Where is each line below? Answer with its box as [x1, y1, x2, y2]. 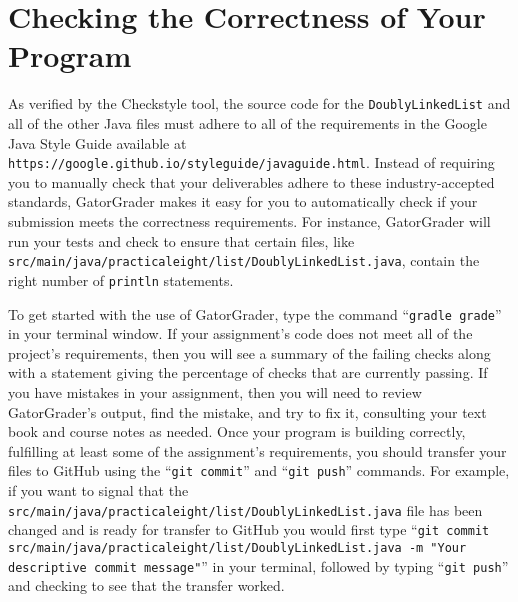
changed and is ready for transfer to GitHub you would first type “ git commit [8, 519, 490, 540]
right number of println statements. [8, 269, 234, 290]
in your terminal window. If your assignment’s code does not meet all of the [8, 323, 473, 344]
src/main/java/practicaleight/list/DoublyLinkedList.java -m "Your [8, 540, 467, 555]
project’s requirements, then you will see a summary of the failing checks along [8, 342, 491, 363]
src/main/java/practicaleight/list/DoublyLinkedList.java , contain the [8, 250, 480, 271]
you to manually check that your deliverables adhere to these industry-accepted [8, 171, 495, 192]
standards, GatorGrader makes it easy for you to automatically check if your [8, 191, 478, 212]
